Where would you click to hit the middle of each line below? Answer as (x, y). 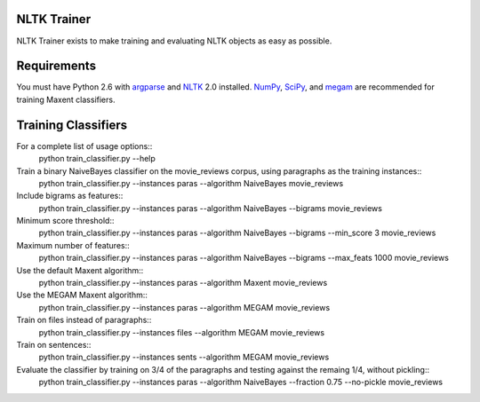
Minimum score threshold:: (65, 221)
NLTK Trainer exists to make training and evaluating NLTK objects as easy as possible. (174, 41)
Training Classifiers (72, 125)
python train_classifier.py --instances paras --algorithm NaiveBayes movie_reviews (191, 183)
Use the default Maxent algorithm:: (80, 270)
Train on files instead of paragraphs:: (84, 320)
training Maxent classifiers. (66, 99)
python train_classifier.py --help (97, 159)
